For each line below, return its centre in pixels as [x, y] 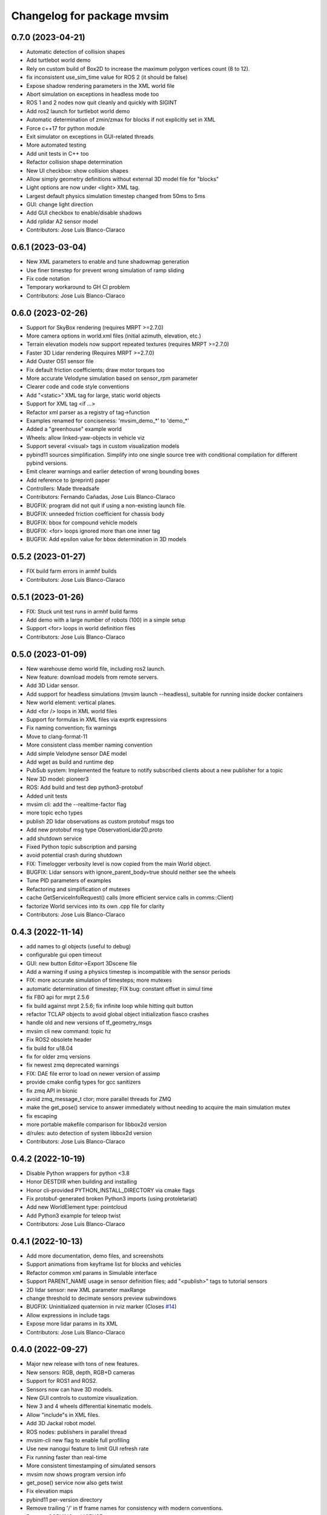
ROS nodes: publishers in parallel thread [77, 1432]
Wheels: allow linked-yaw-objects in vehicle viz [86, 438]
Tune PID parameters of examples [69, 881]
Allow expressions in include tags [68, 1315]
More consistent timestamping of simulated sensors [91, 1466]
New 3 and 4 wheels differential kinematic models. [89, 1407]
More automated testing [56, 145]
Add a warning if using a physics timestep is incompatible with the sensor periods [128, 972]
